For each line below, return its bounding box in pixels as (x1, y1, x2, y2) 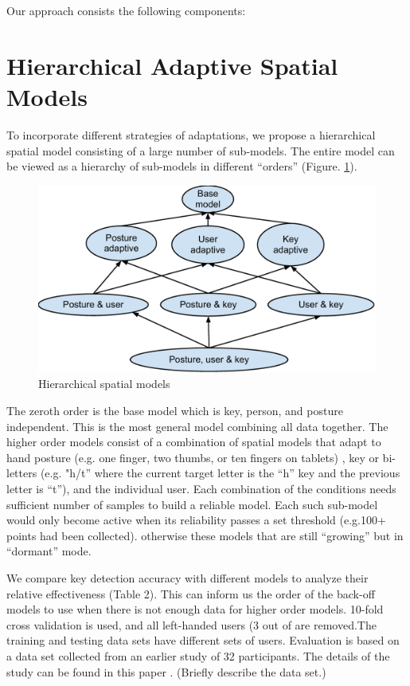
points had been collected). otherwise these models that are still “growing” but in (6, 527, 404, 543)
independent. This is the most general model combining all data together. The (6, 417, 389, 434)
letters (6, 465, 37, 481)
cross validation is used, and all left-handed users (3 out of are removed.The (6, 616, 377, 633)
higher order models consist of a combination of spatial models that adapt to (6, 433, 381, 450)
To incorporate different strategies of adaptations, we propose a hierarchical (6, 126, 376, 143)
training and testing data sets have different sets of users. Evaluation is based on (6, 632, 400, 649)
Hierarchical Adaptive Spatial (6, 49, 338, 81)
